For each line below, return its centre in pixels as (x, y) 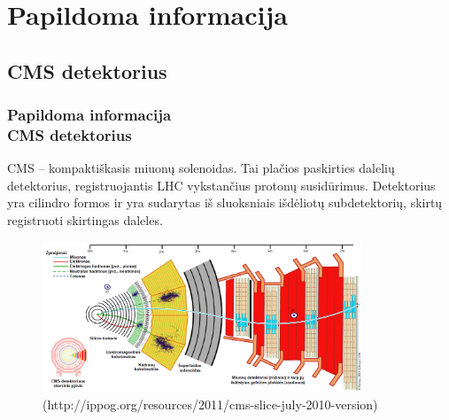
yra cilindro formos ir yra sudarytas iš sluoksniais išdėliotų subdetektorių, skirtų (225, 202)
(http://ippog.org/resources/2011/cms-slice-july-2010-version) (210, 404)
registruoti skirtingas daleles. (85, 220)
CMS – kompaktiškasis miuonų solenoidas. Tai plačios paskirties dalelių (201, 168)
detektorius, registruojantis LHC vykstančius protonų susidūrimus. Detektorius (221, 185)
